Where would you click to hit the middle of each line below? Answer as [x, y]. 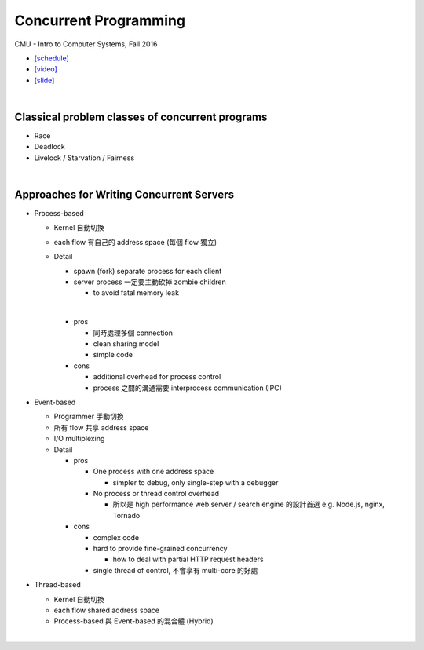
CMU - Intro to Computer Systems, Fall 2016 [86, 44]
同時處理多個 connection [133, 333]
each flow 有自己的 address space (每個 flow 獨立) [135, 242]
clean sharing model [126, 344]
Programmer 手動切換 [89, 417]
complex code [116, 537]
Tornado [126, 515]
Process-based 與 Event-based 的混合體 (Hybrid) [133, 621]
